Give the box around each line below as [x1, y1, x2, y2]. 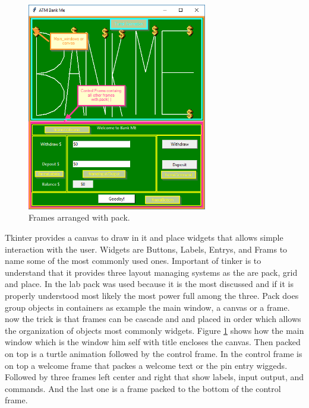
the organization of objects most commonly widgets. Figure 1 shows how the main [5, 324, 304, 336]
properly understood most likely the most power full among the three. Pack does [5, 289, 299, 302]
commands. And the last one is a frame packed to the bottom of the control [5, 382, 281, 394]
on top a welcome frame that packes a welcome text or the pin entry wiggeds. [5, 359, 288, 371]
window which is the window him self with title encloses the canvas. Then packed [5, 336, 301, 348]
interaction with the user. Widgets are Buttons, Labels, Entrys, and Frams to [5, 243, 288, 255]
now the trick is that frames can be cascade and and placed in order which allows [5, 313, 301, 325]
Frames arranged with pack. [29, 211, 130, 224]
